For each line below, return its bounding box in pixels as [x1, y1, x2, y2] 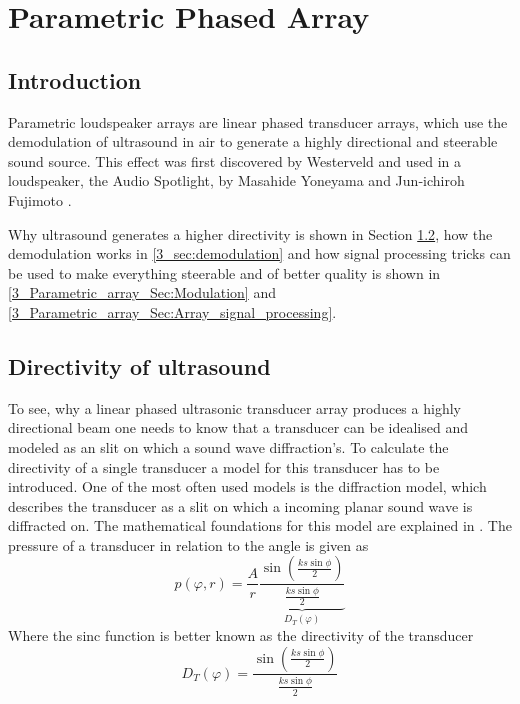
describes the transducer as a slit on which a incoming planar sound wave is [8, 495, 473, 516]
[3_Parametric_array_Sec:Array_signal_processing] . [8, 301, 337, 322]
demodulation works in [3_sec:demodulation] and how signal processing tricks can [8, 243, 511, 264]
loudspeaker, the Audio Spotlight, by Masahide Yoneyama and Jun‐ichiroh [8, 170, 465, 191]
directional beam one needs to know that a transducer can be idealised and [8, 417, 469, 438]
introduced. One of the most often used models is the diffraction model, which [8, 476, 487, 497]
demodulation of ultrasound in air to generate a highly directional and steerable [8, 131, 498, 152]
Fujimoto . [8, 189, 72, 210]
